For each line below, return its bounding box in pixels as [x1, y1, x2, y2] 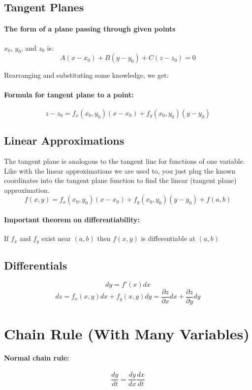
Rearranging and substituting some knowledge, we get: [4, 70, 169, 80]
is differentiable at [141, 233, 195, 243]
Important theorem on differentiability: [4, 214, 140, 224]
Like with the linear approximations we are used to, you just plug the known [4, 165, 236, 176]
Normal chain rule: [4, 352, 69, 362]
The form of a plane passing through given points [4, 24, 176, 34]
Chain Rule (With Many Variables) [4, 324, 250, 344]
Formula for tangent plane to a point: [4, 89, 134, 99]
